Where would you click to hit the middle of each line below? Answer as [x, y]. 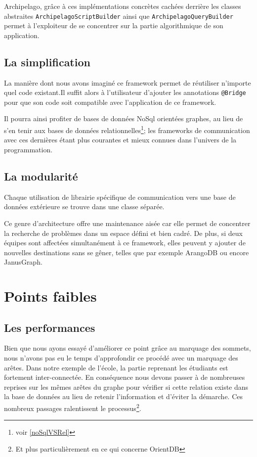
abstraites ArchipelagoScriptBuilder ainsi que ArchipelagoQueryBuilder [119, 16]
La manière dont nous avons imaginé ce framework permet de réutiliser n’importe [128, 82]
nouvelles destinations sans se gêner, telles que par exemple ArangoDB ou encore [127, 252]
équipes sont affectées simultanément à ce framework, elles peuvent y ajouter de [125, 243]
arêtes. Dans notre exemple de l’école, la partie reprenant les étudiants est [116, 367]
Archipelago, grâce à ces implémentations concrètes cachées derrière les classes [123, 6]
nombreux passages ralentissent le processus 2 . [73, 407]
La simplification [47, 62]
